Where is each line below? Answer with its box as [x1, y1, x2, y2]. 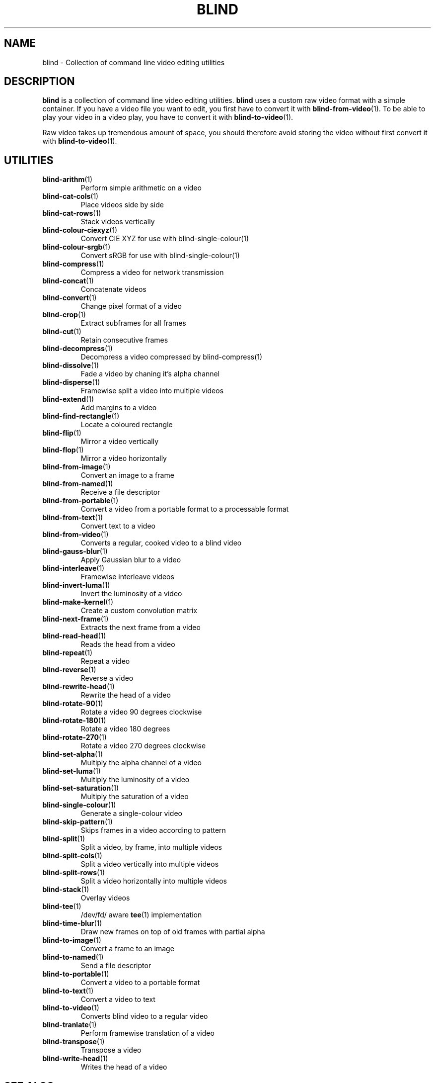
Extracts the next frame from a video [80, 623, 201, 632]
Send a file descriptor [80, 961, 151, 970]
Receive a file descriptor [80, 488, 160, 497]
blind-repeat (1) [42, 648, 93, 657]
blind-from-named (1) [42, 479, 113, 488]
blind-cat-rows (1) [42, 209, 101, 218]
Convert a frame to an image [80, 944, 174, 953]
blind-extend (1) [42, 395, 94, 404]
